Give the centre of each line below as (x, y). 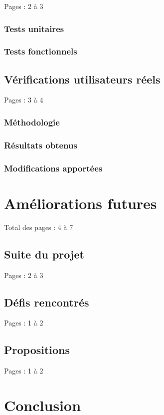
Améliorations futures (81, 203)
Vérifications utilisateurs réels (82, 79)
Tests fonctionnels (41, 51)
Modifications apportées (53, 168)
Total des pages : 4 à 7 (39, 227)
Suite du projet (44, 254)
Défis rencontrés (47, 302)
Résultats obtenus (41, 145)
